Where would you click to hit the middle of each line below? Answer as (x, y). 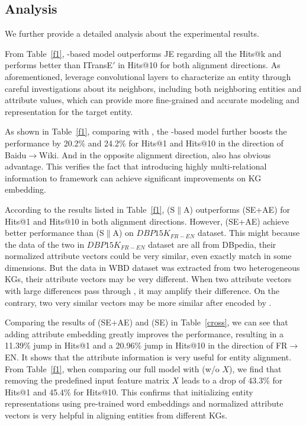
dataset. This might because (249, 233)
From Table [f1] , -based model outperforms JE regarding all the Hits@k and (143, 53)
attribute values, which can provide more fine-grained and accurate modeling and (152, 100)
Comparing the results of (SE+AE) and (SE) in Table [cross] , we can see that (146, 322)
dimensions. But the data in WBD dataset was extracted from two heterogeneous (152, 267)
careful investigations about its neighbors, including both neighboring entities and (153, 88)
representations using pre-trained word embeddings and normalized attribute (144, 403)
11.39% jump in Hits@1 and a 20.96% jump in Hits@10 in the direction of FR (146, 345)
